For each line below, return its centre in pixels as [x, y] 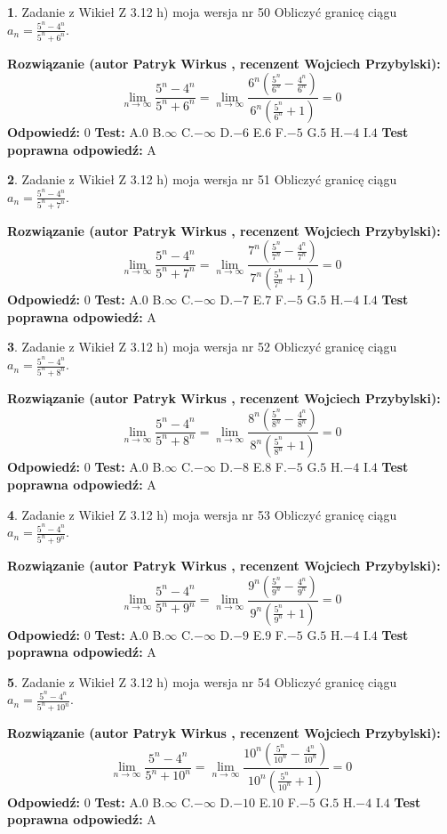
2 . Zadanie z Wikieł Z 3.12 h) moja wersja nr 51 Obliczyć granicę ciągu [202, 179]
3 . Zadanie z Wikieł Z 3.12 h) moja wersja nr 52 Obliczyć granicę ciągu [202, 347]
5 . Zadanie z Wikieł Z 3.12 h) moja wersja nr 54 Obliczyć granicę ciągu [202, 681]
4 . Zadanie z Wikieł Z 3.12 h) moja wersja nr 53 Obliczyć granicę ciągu [202, 514]
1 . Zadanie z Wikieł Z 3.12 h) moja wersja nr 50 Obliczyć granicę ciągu [202, 12]
